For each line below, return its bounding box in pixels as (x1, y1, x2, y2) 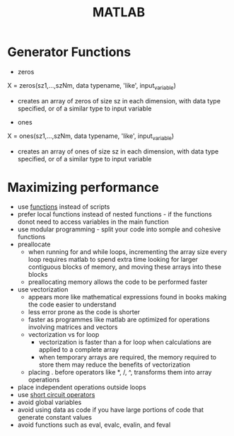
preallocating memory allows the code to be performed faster (28, 277, 208, 287)
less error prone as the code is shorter (28, 308, 140, 316)
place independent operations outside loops (17, 383, 146, 391)
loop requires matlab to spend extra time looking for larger (28, 256, 198, 264)
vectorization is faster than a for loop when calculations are (38, 338, 212, 347)
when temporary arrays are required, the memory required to (38, 353, 217, 362)
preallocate (17, 240, 51, 248)
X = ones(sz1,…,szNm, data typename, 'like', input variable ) (7, 132, 175, 142)
